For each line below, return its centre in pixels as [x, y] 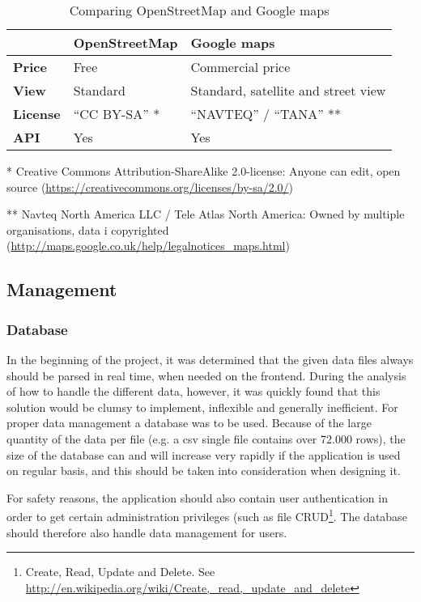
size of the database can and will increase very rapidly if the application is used [204, 454]
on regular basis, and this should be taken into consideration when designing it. [204, 471]
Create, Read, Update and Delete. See [120, 572]
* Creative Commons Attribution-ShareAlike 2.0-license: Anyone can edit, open [204, 171]
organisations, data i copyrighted [88, 229]
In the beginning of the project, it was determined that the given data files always [210, 359]
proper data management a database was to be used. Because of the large [189, 423]
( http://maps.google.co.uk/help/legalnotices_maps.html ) [148, 246]
